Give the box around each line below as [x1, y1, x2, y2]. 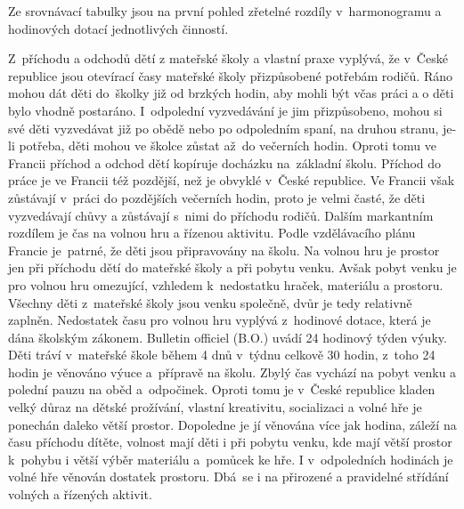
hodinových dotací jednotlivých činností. [8, 19, 229, 37]
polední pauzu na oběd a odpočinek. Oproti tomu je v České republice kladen [8, 380, 436, 399]
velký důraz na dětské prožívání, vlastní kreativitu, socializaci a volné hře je [8, 398, 422, 416]
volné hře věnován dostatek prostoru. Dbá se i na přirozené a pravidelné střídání [8, 467, 449, 486]
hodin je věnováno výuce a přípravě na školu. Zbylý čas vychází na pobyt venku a [8, 362, 457, 381]
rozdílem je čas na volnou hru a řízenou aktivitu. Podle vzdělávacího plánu [8, 223, 416, 242]
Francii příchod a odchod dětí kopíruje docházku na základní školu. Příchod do [8, 153, 442, 172]
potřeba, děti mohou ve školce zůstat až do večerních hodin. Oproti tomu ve [19, 136, 436, 155]
